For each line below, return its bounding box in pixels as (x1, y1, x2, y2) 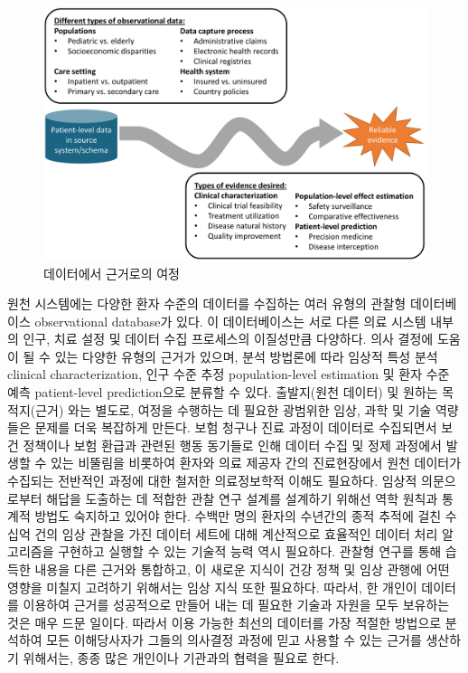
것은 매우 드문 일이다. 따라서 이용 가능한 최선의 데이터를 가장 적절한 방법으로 (7, 612, 442, 631)
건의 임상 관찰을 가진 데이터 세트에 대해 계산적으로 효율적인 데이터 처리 (34, 524, 438, 543)
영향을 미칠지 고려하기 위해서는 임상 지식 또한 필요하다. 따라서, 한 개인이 (7, 577, 417, 596)
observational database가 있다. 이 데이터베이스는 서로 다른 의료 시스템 (34, 311, 426, 330)
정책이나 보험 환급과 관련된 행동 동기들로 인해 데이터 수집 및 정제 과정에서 (23, 435, 442, 454)
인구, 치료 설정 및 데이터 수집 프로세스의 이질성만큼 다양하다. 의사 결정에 (23, 329, 434, 348)
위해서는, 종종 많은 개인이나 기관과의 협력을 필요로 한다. (23, 648, 340, 667)
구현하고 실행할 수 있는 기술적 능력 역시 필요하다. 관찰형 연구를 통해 (58, 542, 442, 561)
